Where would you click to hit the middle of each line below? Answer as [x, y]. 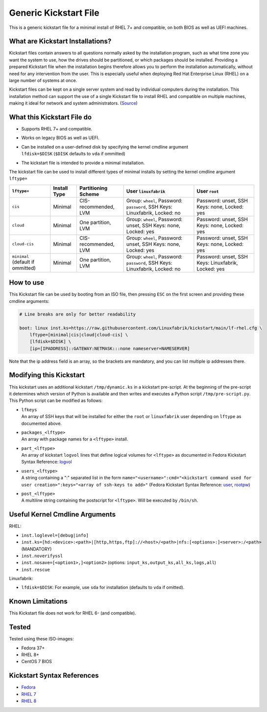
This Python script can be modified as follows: [56, 401]
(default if [23, 262]
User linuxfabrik [146, 191]
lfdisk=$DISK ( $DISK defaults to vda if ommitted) [73, 154]
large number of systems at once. [43, 80]
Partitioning [93, 188]
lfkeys [29, 410]
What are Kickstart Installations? [60, 41]
